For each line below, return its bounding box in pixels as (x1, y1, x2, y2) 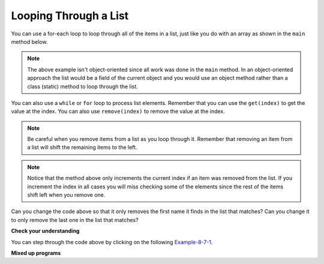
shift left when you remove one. (27, 191, 106, 199)
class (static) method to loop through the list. (27, 83, 138, 90)
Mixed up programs (11, 249, 61, 256)
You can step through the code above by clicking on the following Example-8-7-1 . (11, 238, 213, 245)
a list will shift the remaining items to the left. (27, 144, 137, 151)
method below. (11, 38, 48, 45)
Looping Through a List (11, 9, 129, 22)
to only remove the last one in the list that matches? (11, 216, 139, 223)
